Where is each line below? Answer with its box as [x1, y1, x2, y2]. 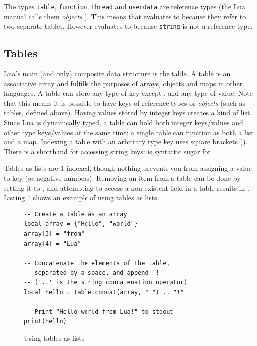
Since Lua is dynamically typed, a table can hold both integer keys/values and [4, 117, 243, 128]
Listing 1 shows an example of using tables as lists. [4, 192, 159, 203]
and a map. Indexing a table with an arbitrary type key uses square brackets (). [4, 137, 248, 147]
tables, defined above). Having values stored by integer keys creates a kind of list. [4, 107, 252, 118]
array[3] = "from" [24, 230, 85, 238]
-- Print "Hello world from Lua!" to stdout [24, 308, 173, 315]
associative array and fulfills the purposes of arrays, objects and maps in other [4, 78, 243, 88]
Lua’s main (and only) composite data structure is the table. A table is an [4, 69, 231, 79]
